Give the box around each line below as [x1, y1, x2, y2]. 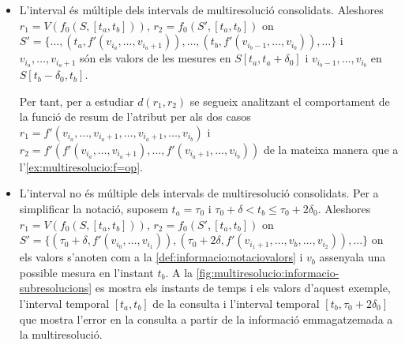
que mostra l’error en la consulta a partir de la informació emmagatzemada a [19, 310, 393, 327]
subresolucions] [19, 279, 92, 296]
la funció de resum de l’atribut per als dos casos [19, 108, 251, 125]
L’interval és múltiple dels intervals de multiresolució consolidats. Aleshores [19, 2, 384, 17]
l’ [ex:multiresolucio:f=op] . [19, 158, 143, 174]
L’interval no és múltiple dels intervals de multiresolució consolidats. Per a [19, 185, 379, 201]
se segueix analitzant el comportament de [189, 92, 390, 109]
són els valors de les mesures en [80, 50, 231, 66]
